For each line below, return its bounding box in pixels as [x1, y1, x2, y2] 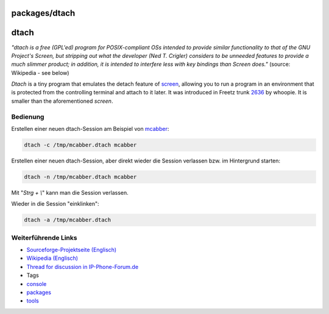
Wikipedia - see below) [11, 69, 69, 76]
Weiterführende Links [11, 233, 77, 242]
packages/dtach [11, 8, 76, 18]
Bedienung [11, 113, 44, 121]
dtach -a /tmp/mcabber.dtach [24, 217, 111, 223]
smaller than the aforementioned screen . [11, 97, 113, 105]
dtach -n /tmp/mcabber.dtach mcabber [24, 173, 137, 180]
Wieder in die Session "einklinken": [11, 200, 100, 208]
